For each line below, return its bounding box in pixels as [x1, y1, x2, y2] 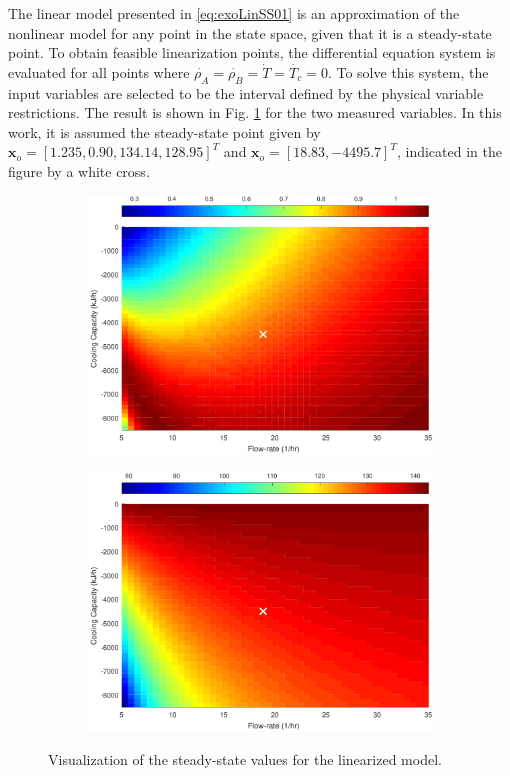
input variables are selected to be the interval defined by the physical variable [8, 82, 484, 103]
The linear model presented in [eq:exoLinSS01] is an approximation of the [8, 3, 460, 23]
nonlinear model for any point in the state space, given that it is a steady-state [8, 22, 492, 43]
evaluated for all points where [8, 61, 190, 82]
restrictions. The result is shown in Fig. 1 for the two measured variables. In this [8, 102, 502, 123]
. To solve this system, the [327, 61, 489, 82]
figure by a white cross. [8, 160, 150, 181]
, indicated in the [396, 141, 502, 162]
